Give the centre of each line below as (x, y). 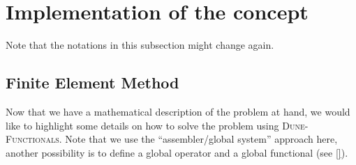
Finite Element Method (92, 82)
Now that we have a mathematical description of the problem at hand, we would (178, 111)
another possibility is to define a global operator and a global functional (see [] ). (177, 152)
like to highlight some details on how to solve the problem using (142, 125)
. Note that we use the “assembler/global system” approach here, (198, 139)
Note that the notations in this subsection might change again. (140, 45)
